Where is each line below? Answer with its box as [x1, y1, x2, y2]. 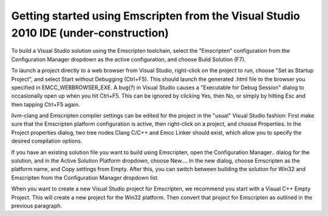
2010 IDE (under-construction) [11, 26, 169, 39]
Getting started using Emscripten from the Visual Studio [11, 9, 300, 22]
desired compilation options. [11, 137, 83, 145]
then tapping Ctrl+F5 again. [11, 101, 80, 108]
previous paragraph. [11, 202, 63, 209]
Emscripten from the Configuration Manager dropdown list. [11, 174, 159, 181]
